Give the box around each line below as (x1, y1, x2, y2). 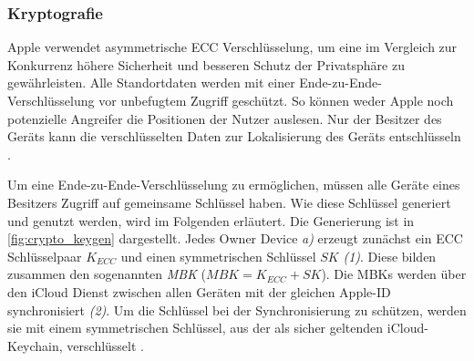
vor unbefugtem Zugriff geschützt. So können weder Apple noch (98, 91, 454, 109)
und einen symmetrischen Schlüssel (120, 246, 316, 265)
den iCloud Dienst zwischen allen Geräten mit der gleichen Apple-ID (7, 282, 391, 301)
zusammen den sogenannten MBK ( (7, 264, 207, 284)
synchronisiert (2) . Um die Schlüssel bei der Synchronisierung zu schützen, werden (7, 300, 467, 319)
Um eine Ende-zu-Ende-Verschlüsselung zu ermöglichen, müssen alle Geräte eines (7, 175, 460, 194)
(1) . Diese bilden (343, 246, 437, 265)
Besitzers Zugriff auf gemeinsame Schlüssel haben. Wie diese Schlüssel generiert (7, 192, 451, 211)
